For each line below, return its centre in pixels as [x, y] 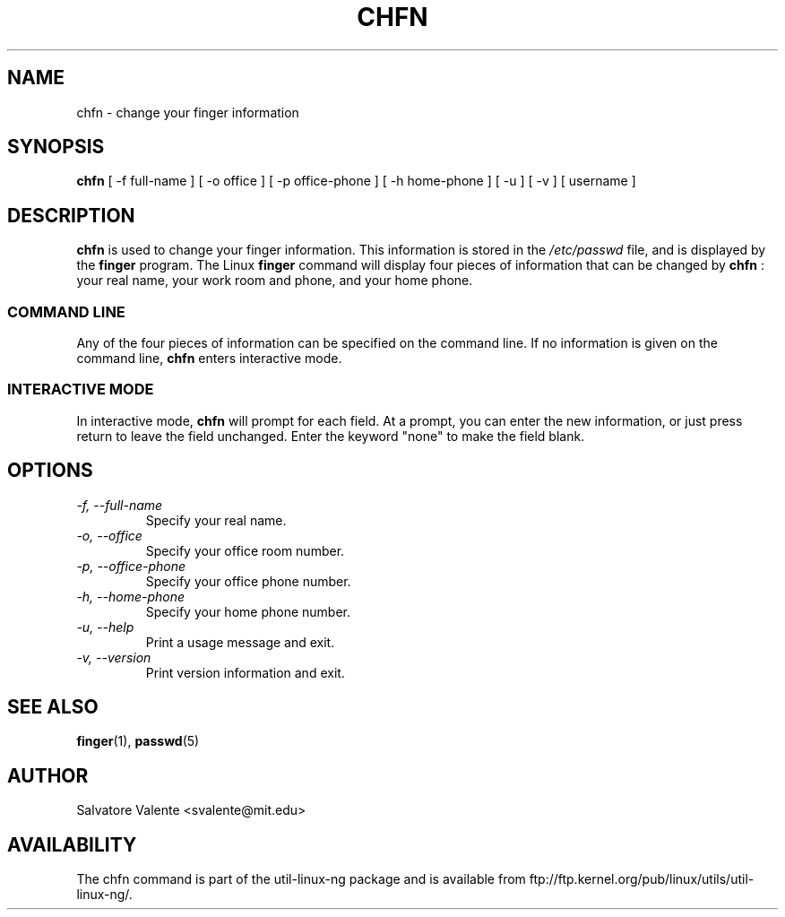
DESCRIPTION [71, 215]
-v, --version [114, 657]
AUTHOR [48, 775]
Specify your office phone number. [248, 581]
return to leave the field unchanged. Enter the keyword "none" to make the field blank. [331, 436]
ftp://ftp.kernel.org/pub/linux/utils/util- [642, 879]
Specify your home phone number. [248, 611]
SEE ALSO [53, 707]
